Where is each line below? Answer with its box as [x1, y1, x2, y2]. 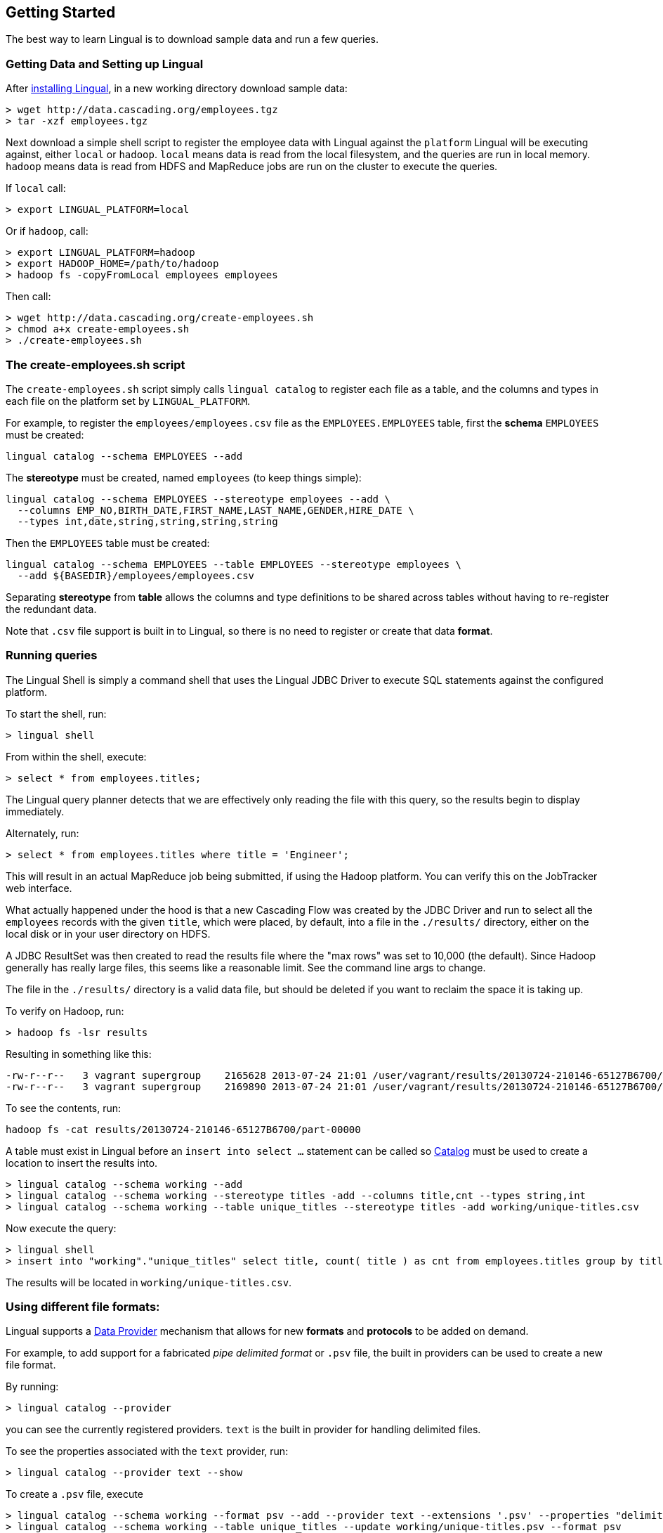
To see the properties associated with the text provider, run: [6, 1445, 289, 1458]
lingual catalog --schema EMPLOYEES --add [6, 450, 243, 462]
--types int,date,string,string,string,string [17, 515, 278, 527]
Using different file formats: [6, 1300, 160, 1314]
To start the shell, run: [6, 707, 107, 720]
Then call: [6, 290, 51, 303]
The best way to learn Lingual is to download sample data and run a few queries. [6, 33, 379, 46]
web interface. [6, 881, 72, 894]
